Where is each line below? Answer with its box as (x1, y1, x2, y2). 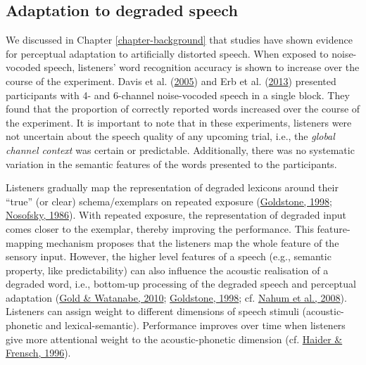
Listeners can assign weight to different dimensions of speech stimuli (6, 304, 299, 319)
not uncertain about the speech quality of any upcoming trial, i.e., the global (6, 129, 335, 143)
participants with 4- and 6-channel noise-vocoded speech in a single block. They (6, 87, 350, 102)
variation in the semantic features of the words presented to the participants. (6, 156, 337, 171)
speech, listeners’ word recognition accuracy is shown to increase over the (44, 60, 360, 75)
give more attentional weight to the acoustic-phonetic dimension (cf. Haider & (6, 331, 343, 346)
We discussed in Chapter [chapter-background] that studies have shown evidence (6, 32, 353, 47)
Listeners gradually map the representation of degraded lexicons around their (6, 180, 339, 195)
